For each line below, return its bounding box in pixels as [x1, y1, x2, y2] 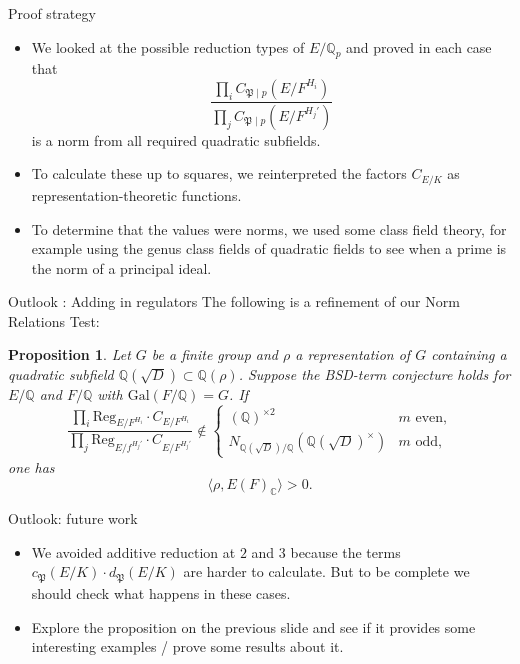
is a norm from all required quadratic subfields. [31, 129, 321, 150]
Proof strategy [8, 3, 96, 23]
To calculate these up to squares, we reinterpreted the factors [31, 163, 407, 184]
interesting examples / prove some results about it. [31, 636, 344, 657]
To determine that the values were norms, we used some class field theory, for [31, 218, 507, 239]
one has [8, 456, 55, 477]
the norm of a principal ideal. [31, 257, 212, 278]
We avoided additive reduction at [31, 541, 236, 562]
